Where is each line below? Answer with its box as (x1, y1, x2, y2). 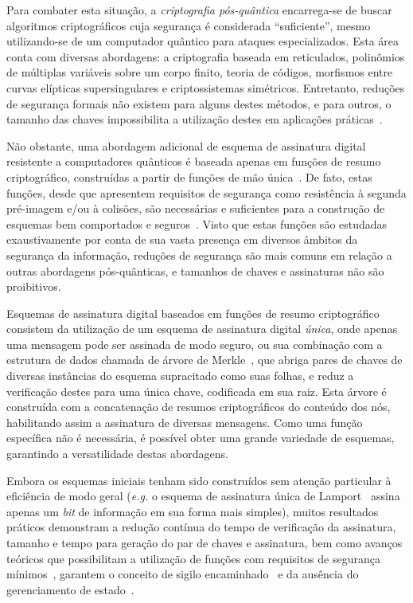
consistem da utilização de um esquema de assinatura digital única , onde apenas (6, 320, 398, 337)
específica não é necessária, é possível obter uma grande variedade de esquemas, (6, 429, 395, 446)
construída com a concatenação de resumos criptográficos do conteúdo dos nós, (6, 398, 391, 415)
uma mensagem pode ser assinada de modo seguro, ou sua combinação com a (6, 335, 383, 352)
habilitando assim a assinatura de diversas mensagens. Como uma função (6, 413, 363, 430)
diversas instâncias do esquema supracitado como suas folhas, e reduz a (6, 367, 354, 384)
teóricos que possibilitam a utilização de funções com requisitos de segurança (6, 550, 381, 566)
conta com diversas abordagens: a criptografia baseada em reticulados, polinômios (6, 48, 405, 65)
